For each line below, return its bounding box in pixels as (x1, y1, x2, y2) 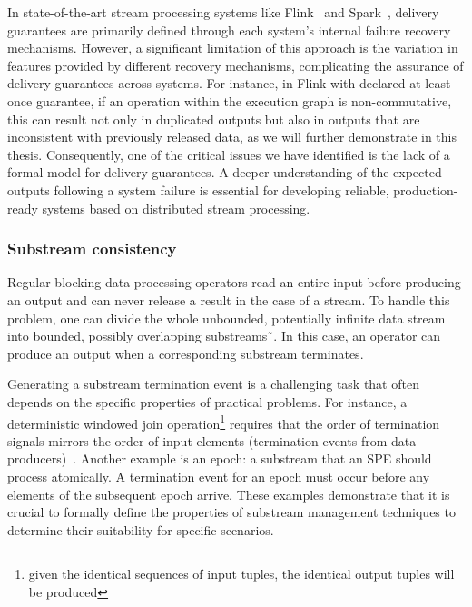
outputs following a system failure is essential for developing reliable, (7, 180, 389, 199)
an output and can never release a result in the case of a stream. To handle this (7, 290, 450, 309)
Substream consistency (7, 237, 177, 260)
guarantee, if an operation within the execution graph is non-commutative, (35, 91, 452, 110)
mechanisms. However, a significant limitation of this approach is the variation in (7, 38, 458, 57)
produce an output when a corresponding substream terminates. (7, 343, 364, 363)
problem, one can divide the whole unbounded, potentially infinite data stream (7, 308, 446, 327)
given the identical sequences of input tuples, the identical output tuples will (28, 564, 455, 583)
